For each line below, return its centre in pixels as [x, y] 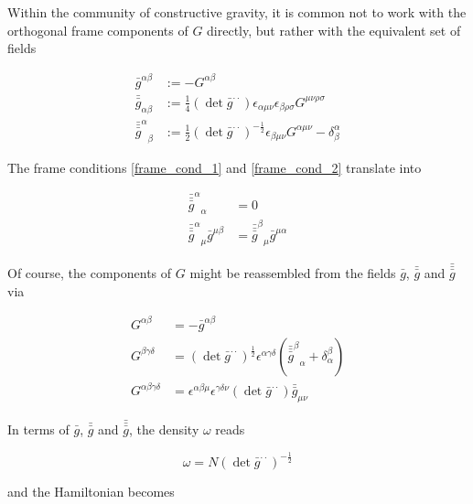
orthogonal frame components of [98, 30]
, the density [164, 429]
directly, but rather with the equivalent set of [334, 30]
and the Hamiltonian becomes [91, 491]
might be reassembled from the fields [293, 273]
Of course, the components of [90, 273]
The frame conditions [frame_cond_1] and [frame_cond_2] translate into [215, 167]
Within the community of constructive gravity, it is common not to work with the [237, 12]
